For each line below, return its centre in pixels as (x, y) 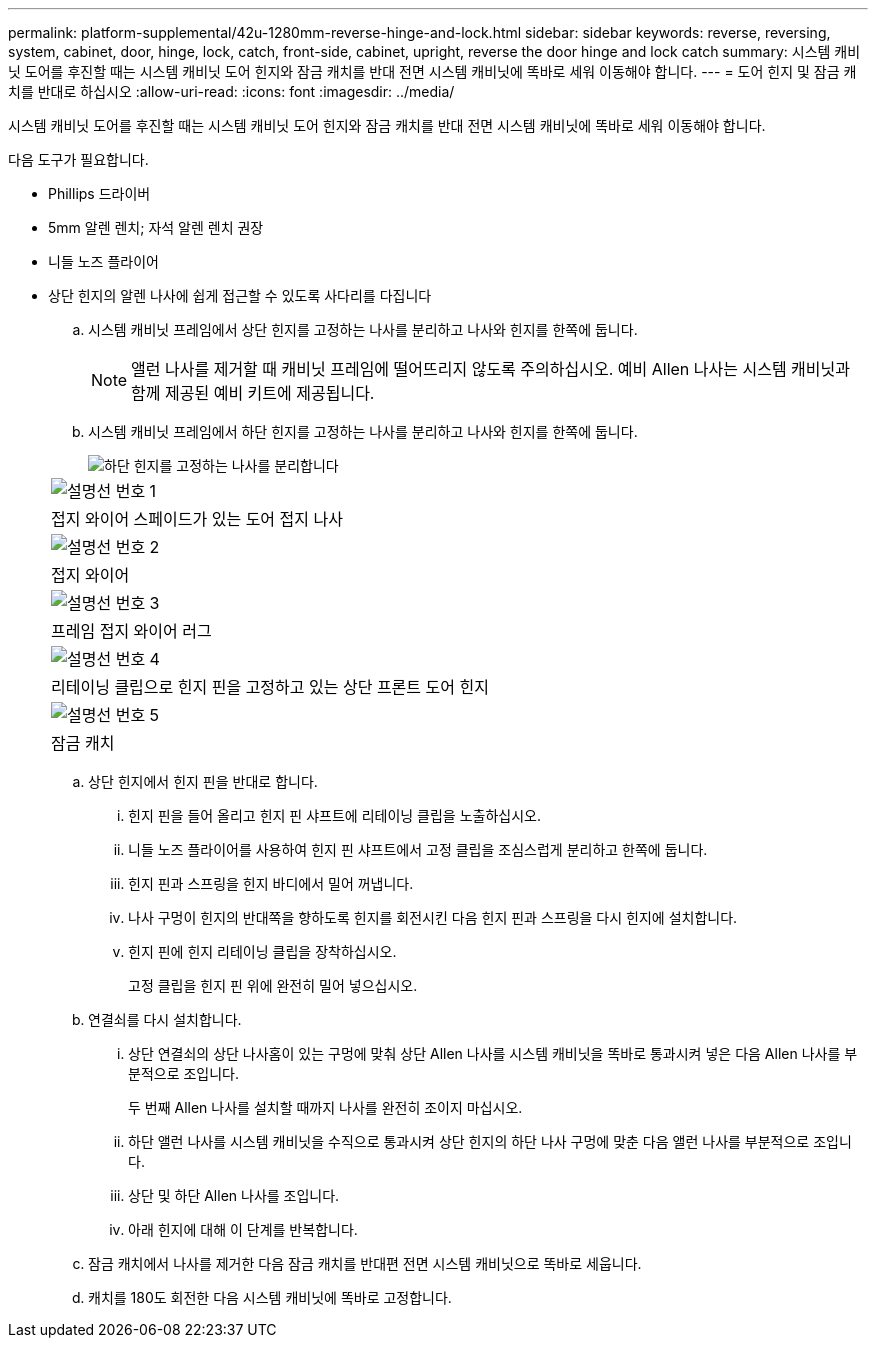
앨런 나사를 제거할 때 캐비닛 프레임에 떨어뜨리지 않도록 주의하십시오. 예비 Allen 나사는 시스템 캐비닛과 (490, 369)
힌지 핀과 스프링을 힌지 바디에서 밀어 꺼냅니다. (271, 883)
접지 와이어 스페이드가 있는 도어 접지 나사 (197, 519)
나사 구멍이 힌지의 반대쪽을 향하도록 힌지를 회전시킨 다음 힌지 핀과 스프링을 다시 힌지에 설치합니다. (433, 917)
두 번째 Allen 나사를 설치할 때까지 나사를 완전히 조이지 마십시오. (325, 1107)
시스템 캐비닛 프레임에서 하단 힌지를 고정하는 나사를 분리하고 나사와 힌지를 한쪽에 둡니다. (363, 431)
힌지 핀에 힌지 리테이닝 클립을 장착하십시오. (262, 951)
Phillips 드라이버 (99, 193)
